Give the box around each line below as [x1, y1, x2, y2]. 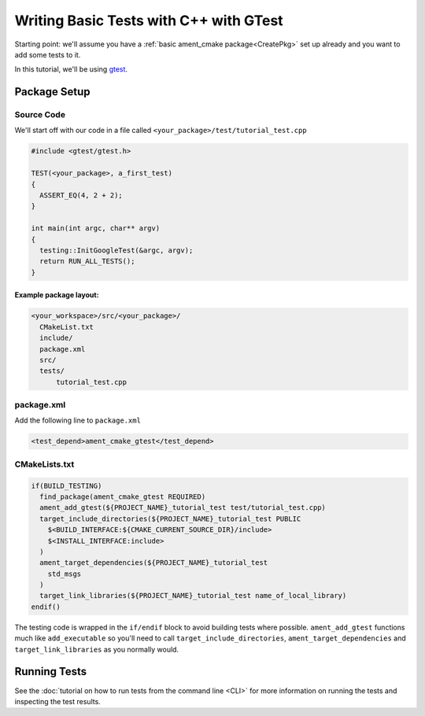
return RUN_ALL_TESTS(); [39, 257, 135, 266]
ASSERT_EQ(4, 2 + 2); [39, 191, 124, 200]
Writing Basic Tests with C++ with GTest [14, 12, 283, 29]
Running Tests [14, 665, 87, 678]
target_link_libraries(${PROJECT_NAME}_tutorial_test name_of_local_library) [39, 591, 347, 600]
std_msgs [47, 569, 82, 578]
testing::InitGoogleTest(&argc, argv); [39, 245, 194, 255]
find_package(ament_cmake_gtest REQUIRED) [39, 492, 206, 501]
